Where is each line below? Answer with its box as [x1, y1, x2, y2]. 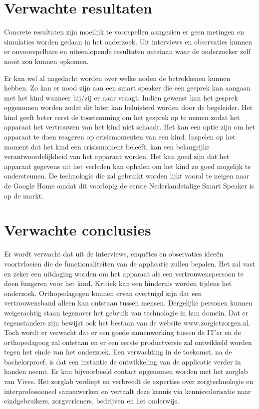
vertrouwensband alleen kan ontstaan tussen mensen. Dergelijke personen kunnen [4, 297, 253, 308]
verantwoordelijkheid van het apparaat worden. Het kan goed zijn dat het [4, 151, 230, 161]
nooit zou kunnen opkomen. [4, 55, 89, 66]
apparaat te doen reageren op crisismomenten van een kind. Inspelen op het [4, 131, 236, 142]
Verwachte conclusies [4, 219, 151, 240]
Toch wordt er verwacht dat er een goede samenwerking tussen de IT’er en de [4, 327, 241, 337]
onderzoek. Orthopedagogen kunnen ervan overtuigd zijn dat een [4, 287, 202, 298]
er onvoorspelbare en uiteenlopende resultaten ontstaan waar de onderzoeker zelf [4, 46, 251, 56]
